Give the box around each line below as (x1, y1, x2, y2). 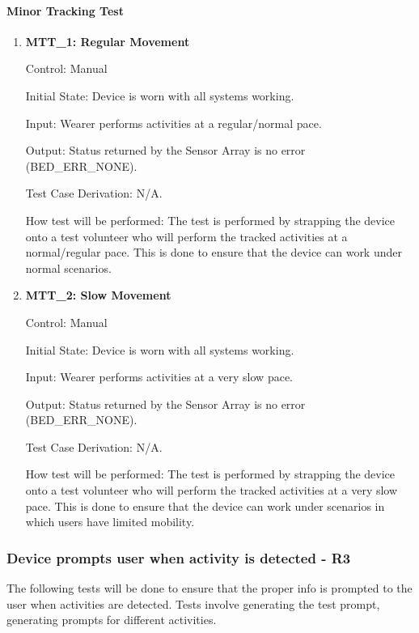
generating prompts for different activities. (6, 611, 217, 628)
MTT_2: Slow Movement (25, 287, 171, 304)
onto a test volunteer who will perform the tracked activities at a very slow (25, 482, 398, 499)
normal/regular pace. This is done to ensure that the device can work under (25, 244, 402, 261)
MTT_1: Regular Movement (25, 32, 190, 49)
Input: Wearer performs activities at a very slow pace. (25, 368, 293, 385)
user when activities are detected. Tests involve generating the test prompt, (6, 595, 380, 612)
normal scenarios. (25, 259, 112, 276)
